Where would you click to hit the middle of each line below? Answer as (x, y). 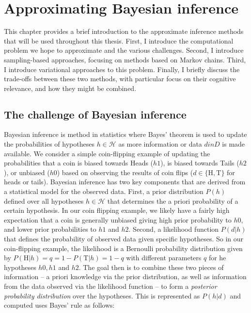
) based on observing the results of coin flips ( (125, 172)
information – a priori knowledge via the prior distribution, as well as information (125, 276)
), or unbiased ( (27, 172)
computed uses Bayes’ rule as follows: (59, 305)
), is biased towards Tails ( (200, 163)
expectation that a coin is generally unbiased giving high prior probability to (118, 219)
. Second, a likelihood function (174, 229)
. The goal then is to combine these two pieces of (151, 267)
